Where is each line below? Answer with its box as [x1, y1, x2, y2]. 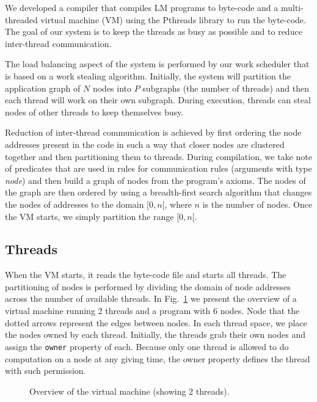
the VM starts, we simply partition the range [5, 210, 174, 222]
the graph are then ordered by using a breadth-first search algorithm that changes [5, 186, 312, 199]
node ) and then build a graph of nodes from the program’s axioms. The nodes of [5, 174, 306, 186]
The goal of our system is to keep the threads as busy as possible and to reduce [5, 25, 302, 38]
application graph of [5, 81, 81, 94]
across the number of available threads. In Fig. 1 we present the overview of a [5, 292, 297, 305]
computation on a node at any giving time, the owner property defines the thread [5, 352, 310, 365]
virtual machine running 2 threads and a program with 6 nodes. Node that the [5, 304, 300, 317]
